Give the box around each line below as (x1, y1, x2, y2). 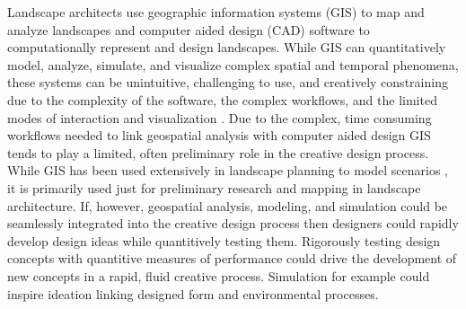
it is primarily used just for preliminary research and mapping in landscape (7, 178, 421, 197)
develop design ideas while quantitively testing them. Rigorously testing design (7, 231, 441, 250)
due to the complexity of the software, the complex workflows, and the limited (7, 90, 437, 109)
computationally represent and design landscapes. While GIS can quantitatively (7, 38, 446, 57)
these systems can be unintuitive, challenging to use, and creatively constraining (7, 73, 448, 92)
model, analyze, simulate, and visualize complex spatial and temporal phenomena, (7, 55, 459, 74)
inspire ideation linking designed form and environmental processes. (7, 284, 379, 303)
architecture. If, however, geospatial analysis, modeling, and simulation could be (7, 196, 448, 215)
